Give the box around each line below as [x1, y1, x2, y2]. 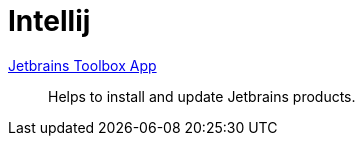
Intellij [8, 4, 91, 38]
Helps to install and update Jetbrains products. [48, 87, 356, 105]
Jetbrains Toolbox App [8, 56, 157, 74]
